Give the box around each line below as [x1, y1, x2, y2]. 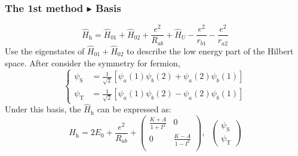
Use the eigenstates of [5, 45, 85, 57]
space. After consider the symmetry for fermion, [5, 56, 180, 69]
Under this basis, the [5, 103, 81, 115]
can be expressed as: [97, 103, 171, 115]
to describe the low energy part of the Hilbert [127, 45, 294, 57]
